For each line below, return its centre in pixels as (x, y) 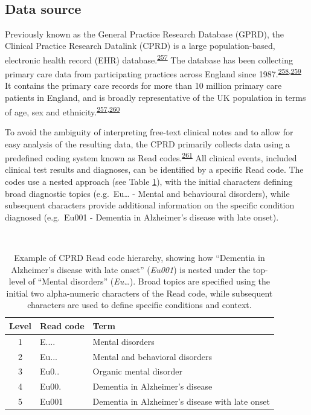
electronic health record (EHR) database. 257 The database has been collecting (149, 59)
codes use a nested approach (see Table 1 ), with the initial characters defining (149, 181)
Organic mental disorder (137, 371)
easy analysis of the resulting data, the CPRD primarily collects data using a (148, 143)
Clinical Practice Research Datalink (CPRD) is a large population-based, (140, 46)
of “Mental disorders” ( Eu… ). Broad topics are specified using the (149, 281)
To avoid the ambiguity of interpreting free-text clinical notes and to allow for (149, 131)
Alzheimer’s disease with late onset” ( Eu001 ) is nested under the (131, 269)
